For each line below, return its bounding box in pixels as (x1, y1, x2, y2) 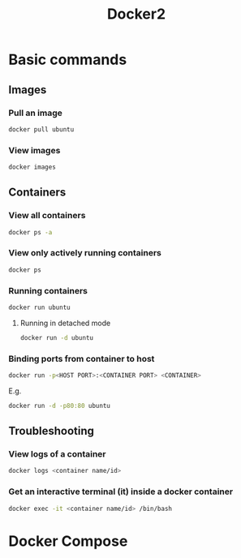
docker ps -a (8, 228, 53, 236)
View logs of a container (8, 449, 107, 460)
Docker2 (106, 5, 166, 24)
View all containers (8, 210, 86, 221)
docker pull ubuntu (8, 125, 75, 134)
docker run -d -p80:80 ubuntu (8, 401, 111, 410)
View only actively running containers (8, 247, 162, 259)
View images (8, 144, 61, 156)
